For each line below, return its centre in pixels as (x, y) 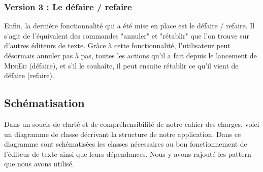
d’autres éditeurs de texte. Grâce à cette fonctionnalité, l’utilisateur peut (117, 45)
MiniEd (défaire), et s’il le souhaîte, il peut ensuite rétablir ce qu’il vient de (121, 65)
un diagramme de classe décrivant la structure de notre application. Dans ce (123, 134)
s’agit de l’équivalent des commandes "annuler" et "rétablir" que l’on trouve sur (127, 35)
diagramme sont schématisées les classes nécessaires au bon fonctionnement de (126, 144)
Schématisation (44, 103)
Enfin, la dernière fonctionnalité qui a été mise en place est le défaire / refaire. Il (129, 26)
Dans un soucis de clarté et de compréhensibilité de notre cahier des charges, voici (132, 124)
